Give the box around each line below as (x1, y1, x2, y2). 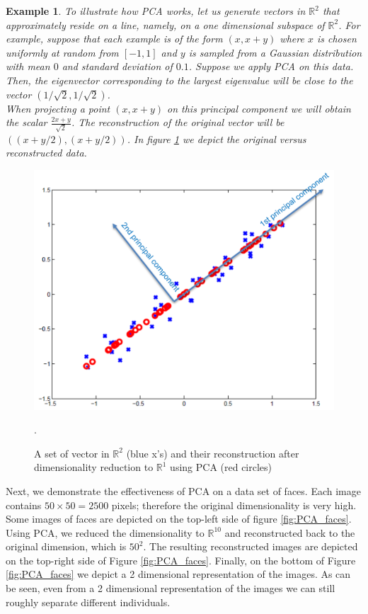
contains (6, 497, 42, 512)
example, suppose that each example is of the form (6, 31, 223, 46)
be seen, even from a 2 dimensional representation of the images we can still (6, 581, 335, 596)
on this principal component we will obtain (167, 101, 351, 115)
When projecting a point (6, 101, 110, 115)
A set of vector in (34, 445, 110, 460)
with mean (6, 59, 50, 74)
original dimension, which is (6, 539, 127, 554)
